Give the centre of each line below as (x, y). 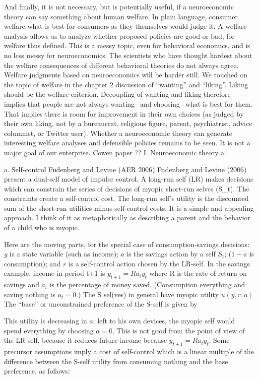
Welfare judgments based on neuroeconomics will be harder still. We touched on (126, 75)
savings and (22, 284)
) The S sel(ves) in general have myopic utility (148, 294)
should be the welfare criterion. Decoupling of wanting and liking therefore (117, 94)
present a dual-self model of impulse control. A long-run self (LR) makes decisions (129, 179)
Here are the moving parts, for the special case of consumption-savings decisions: (127, 244)
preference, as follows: (37, 371)
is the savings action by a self (171, 254)
